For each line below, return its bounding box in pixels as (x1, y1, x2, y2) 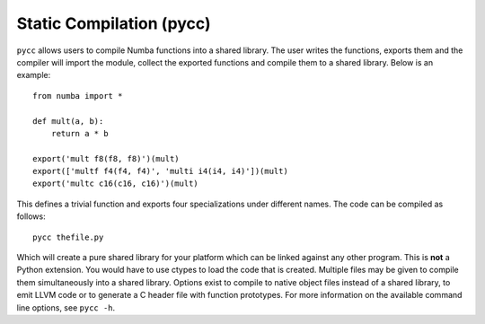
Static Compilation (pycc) (16, 13, 211, 33)
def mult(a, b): (32, 116, 104, 126)
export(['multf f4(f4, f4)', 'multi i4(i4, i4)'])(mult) (32, 166, 289, 177)
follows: (16, 211, 46, 222)
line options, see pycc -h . (16, 302, 116, 313)
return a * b (50, 128, 109, 138)
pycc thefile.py (32, 232, 104, 242)
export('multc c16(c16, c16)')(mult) (32, 179, 199, 188)
